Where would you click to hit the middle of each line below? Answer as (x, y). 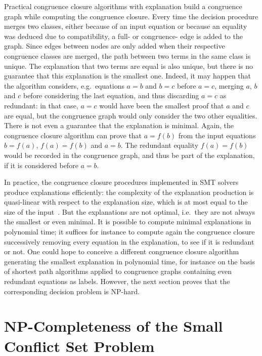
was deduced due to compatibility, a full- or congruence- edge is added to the (123, 36)
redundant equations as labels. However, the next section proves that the (117, 281)
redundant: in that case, (41, 105)
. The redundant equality (160, 145)
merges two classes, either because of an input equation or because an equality (126, 26)
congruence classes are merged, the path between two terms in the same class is (127, 55)
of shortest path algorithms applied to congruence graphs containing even (118, 271)
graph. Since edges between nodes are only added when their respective (115, 46)
